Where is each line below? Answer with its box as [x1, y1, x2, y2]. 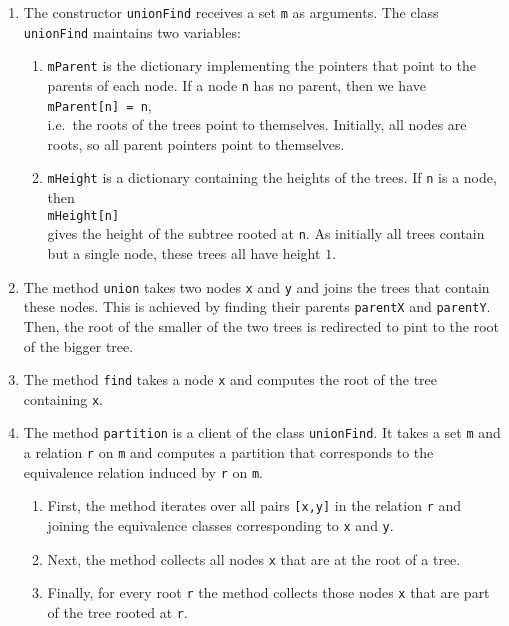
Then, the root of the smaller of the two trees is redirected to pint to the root [23, 315, 500, 336]
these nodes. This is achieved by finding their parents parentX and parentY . [23, 296, 491, 317]
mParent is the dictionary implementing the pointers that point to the [47, 55, 476, 76]
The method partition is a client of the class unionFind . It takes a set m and [23, 422, 501, 443]
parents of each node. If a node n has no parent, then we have [47, 74, 426, 95]
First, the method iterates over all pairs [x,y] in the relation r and [47, 495, 462, 516]
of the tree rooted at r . [47, 602, 188, 623]
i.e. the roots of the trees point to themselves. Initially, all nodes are [47, 114, 467, 135]
